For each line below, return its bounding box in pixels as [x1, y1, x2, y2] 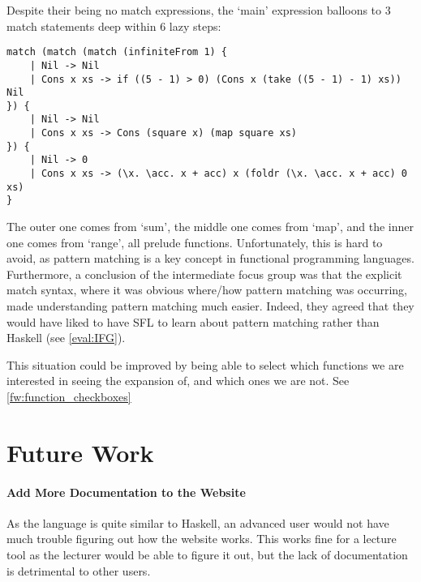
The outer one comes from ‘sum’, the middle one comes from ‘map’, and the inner [6, 218, 415, 235]
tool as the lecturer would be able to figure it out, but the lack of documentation [6, 546, 408, 563]
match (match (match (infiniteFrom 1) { [6, 46, 228, 58]
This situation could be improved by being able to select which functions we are [6, 356, 404, 373]
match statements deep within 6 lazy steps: [6, 17, 221, 34]
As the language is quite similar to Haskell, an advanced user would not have [6, 514, 389, 531]
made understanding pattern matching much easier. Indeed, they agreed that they [6, 297, 415, 315]
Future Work [6, 435, 154, 469]
